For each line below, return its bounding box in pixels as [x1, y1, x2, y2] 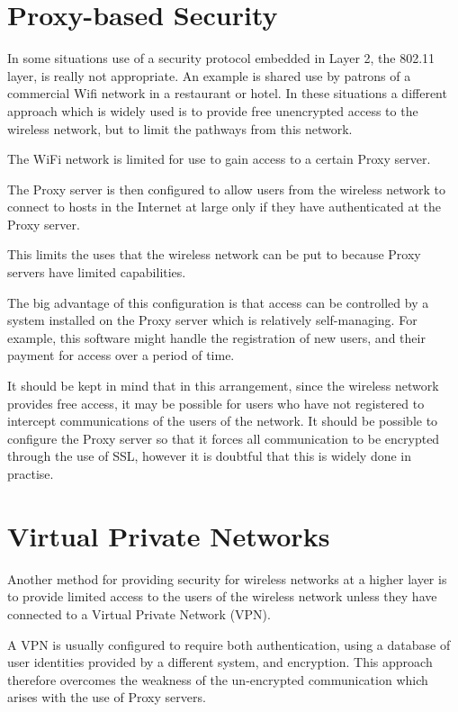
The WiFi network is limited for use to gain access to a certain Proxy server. [7, 149, 431, 168]
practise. [7, 464, 54, 482]
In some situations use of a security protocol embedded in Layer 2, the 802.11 [7, 49, 436, 68]
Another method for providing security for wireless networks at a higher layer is [7, 569, 447, 588]
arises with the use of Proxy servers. [7, 688, 206, 707]
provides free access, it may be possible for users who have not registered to [7, 393, 425, 412]
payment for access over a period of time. [7, 346, 235, 365]
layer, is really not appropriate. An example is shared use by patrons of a [7, 66, 411, 85]
